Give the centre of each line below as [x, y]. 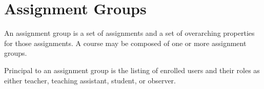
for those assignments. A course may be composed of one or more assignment [125, 43]
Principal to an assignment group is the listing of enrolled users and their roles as [132, 70]
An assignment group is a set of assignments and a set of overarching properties [129, 33]
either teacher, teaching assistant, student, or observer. [90, 80]
